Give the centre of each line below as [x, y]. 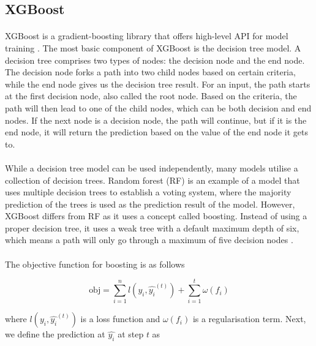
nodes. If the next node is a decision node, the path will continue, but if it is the [156, 120]
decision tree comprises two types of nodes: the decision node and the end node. [155, 60]
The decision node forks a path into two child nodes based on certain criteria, [150, 72]
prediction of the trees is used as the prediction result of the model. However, [150, 204]
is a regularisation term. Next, [249, 319]
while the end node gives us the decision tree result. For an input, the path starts [158, 84]
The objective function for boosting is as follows [95, 264]
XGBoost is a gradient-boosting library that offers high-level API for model [147, 36]
